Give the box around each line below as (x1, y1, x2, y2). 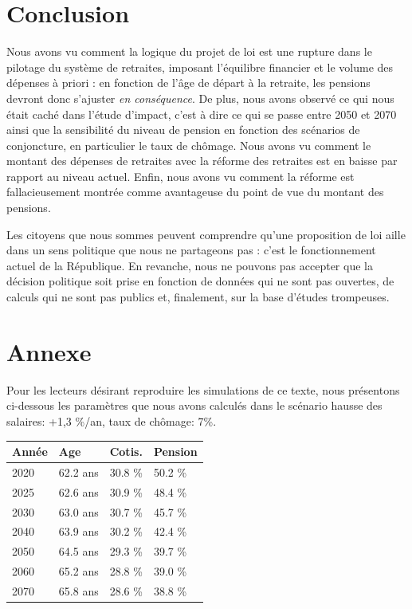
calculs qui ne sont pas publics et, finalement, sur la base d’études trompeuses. (6, 289, 390, 305)
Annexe (6, 335, 92, 367)
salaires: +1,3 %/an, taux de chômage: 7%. (6, 412, 217, 429)
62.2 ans (58, 463, 99, 480)
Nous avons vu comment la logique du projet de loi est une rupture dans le (6, 43, 372, 60)
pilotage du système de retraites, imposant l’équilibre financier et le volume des (6, 58, 394, 75)
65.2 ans (58, 563, 99, 580)
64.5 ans (58, 543, 99, 560)
